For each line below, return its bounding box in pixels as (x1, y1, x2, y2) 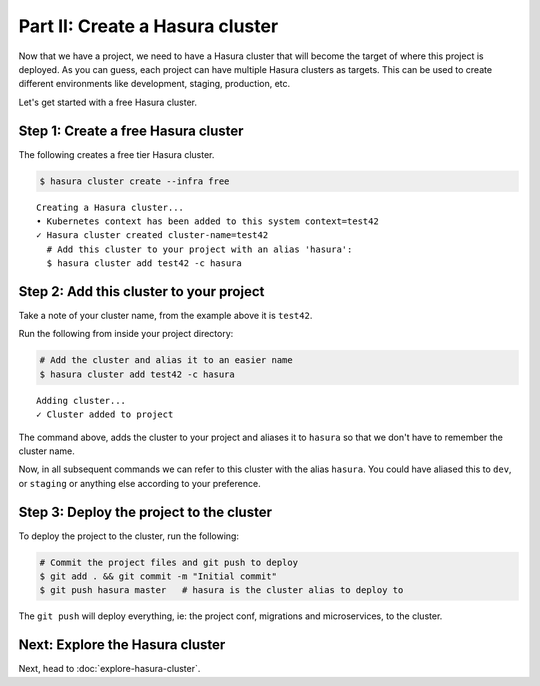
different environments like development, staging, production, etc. (18, 78, 291, 90)
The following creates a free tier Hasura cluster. (18, 148, 215, 160)
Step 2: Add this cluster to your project (18, 283, 265, 300)
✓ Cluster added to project (36, 409, 174, 420)
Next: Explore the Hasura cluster (18, 636, 226, 654)
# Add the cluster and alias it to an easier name (39, 355, 294, 366)
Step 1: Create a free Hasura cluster (18, 122, 244, 139)
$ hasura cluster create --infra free (39, 175, 230, 187)
